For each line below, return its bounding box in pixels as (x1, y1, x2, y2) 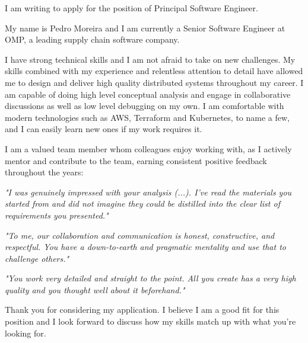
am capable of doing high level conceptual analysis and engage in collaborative (5, 88, 291, 100)
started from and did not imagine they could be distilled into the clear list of (5, 197, 280, 210)
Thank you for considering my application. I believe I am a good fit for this (5, 303, 280, 316)
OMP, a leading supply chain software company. (5, 33, 180, 46)
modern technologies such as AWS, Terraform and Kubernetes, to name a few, (5, 111, 290, 123)
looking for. (5, 326, 46, 339)
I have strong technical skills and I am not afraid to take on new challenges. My (5, 53, 296, 65)
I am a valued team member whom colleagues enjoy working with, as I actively (5, 142, 292, 155)
